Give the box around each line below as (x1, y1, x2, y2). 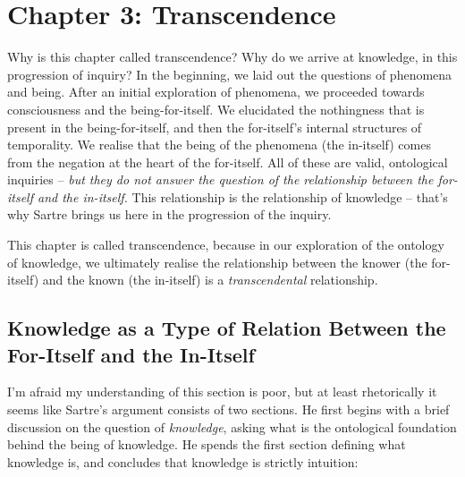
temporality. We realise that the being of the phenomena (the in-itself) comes (7, 135, 431, 154)
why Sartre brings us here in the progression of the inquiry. (7, 205, 332, 224)
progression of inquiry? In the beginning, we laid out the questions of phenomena (7, 64, 452, 83)
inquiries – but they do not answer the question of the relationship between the (7, 170, 434, 189)
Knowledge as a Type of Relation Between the (7, 314, 446, 342)
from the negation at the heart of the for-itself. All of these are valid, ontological (7, 152, 448, 171)
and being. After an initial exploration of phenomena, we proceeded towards (7, 82, 425, 101)
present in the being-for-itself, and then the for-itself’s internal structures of (7, 117, 422, 136)
